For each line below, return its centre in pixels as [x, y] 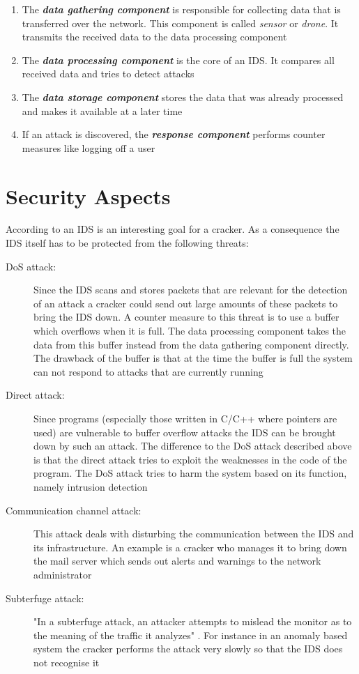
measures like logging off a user [89, 147]
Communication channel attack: [74, 510]
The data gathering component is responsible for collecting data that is [181, 9]
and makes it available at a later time [102, 110]
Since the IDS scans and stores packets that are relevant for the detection [191, 290]
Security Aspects [88, 196]
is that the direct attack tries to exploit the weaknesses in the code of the [190, 459]
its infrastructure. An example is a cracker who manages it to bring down [190, 547]
